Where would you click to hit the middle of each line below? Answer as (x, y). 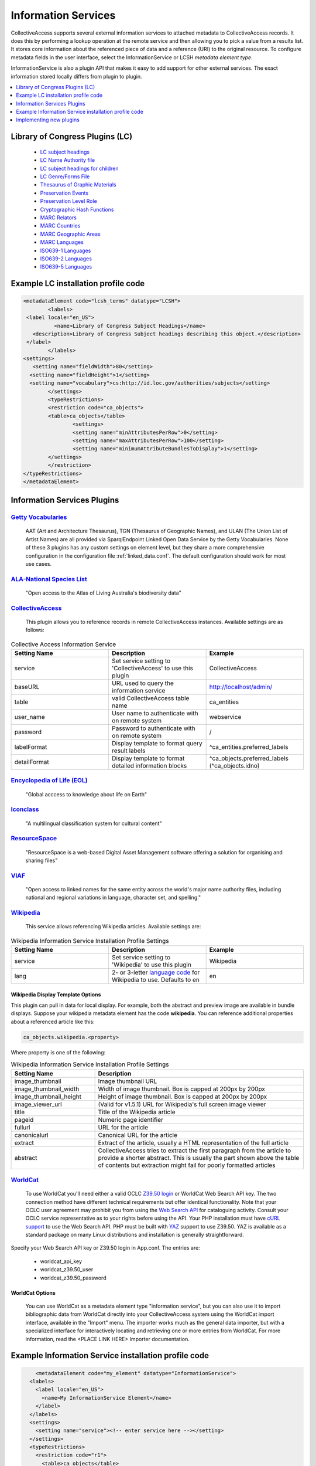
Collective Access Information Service (63, 644)
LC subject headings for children (80, 168)
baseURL (27, 687)
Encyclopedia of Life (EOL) (49, 780)
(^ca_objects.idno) (234, 766)
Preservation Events (64, 193)
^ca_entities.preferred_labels (249, 747)
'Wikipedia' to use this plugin (152, 965)
